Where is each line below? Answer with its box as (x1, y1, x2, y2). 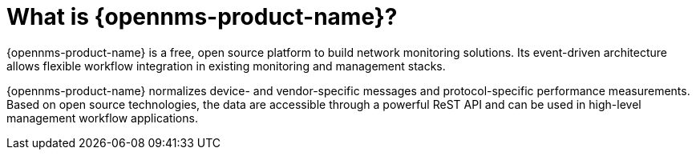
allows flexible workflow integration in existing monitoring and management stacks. (6, 58, 446, 73)
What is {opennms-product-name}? (6, 3, 398, 30)
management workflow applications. (6, 110, 198, 125)
